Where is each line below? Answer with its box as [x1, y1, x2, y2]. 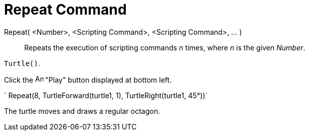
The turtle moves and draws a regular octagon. [4, 106, 160, 115]
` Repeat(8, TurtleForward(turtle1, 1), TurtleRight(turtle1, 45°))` [4, 91, 208, 100]
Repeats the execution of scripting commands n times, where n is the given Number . [24, 43, 305, 52]
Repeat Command [4, 1, 127, 18]
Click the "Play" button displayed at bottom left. [4, 75, 172, 84]
